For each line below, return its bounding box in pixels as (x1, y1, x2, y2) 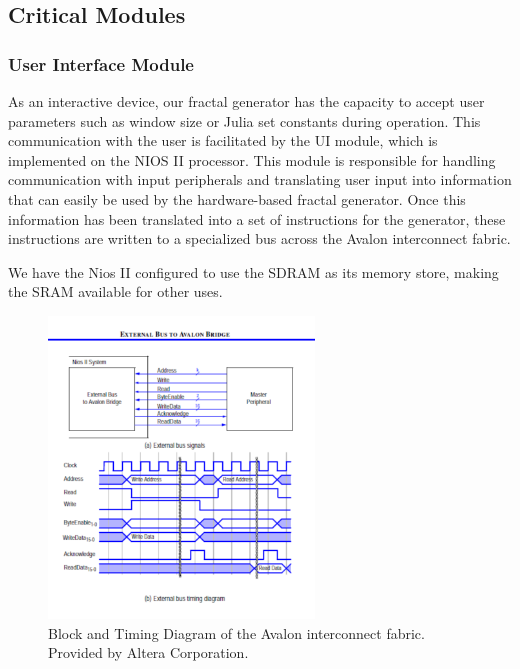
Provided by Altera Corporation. (48, 642, 249, 663)
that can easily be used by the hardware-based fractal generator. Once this (8, 188, 466, 209)
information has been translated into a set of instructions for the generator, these (8, 208, 506, 229)
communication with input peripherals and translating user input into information (8, 169, 512, 190)
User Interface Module (8, 51, 194, 76)
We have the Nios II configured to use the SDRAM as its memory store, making (8, 261, 499, 282)
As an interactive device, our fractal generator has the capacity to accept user (8, 91, 485, 111)
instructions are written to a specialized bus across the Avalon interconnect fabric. (8, 228, 511, 249)
